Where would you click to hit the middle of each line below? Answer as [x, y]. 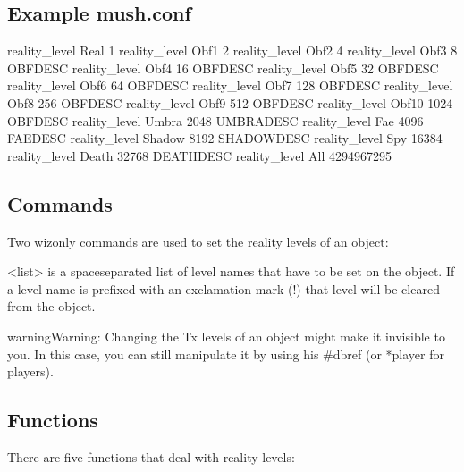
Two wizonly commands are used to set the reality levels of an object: [198, 241]
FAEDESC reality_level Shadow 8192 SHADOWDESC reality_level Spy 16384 [225, 138]
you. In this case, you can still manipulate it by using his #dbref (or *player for [226, 354]
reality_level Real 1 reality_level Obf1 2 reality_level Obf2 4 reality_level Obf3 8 [232, 51]
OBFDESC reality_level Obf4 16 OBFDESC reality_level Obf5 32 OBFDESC [223, 67]
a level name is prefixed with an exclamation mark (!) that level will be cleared [224, 288]
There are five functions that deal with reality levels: [151, 456]
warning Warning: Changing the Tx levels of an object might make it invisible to [226, 336]
